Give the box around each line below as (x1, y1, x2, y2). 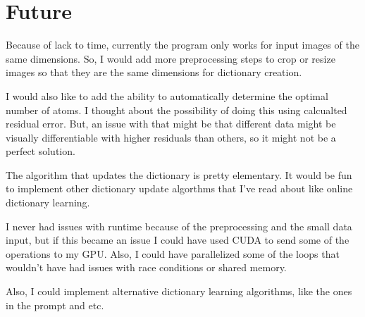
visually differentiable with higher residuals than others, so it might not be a (6, 130, 336, 144)
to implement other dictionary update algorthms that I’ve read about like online (6, 181, 353, 196)
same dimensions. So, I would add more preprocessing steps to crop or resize (6, 51, 335, 66)
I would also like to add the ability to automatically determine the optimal (6, 88, 328, 103)
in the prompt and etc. (6, 297, 104, 312)
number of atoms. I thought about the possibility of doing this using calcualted (6, 102, 347, 117)
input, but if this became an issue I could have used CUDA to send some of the (6, 232, 349, 247)
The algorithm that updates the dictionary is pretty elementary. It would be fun (6, 167, 352, 182)
